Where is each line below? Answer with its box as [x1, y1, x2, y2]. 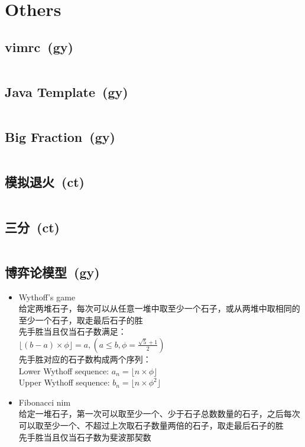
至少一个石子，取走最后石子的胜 [18, 313, 143, 326]
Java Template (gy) [5, 82, 128, 101]
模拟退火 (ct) [5, 173, 85, 191]
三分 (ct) [5, 218, 60, 236]
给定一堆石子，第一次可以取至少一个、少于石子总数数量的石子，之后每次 [18, 407, 300, 420]
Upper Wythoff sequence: [18, 376, 110, 388]
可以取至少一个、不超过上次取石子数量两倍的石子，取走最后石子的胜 [18, 419, 284, 431]
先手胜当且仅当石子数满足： [18, 325, 126, 338]
